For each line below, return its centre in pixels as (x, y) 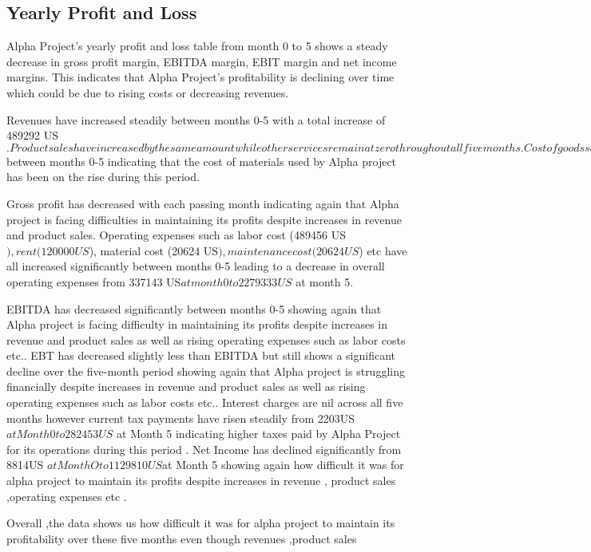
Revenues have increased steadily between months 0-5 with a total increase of (196, 119)
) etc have (383, 250)
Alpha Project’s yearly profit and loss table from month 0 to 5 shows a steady (197, 46)
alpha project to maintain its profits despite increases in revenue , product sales (201, 481)
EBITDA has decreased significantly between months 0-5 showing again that (194, 308)
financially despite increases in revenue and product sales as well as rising (186, 386)
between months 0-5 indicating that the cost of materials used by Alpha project (202, 161)
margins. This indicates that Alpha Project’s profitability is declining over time (200, 77)
